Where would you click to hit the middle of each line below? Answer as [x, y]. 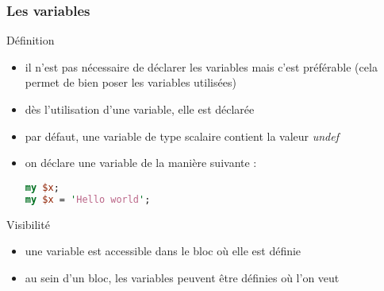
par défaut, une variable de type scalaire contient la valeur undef [182, 136]
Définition [31, 40]
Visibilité [28, 224]
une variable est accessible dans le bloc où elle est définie [163, 251]
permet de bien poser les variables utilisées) [131, 82]
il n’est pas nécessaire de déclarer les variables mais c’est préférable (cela [201, 66]
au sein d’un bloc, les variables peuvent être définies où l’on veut [182, 277]
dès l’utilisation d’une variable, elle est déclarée [140, 109]
